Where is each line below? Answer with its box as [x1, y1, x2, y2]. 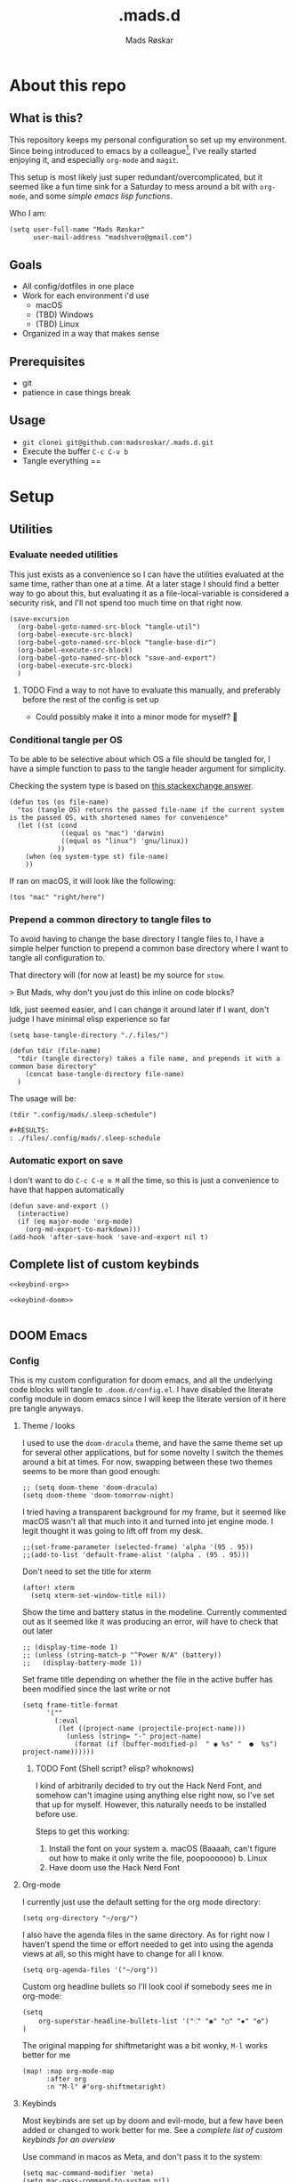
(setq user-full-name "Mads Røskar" [9, 225, 145, 234]
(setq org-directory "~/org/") [21, 1914, 139, 1923]
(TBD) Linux [35, 319, 80, 329]
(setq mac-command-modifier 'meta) [21, 2169, 155, 2178]
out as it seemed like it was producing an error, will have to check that [21, 1617, 278, 1627]
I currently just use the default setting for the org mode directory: [21, 1897, 261, 1908]
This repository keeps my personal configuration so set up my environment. [9, 134, 287, 145]
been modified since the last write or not [21, 1683, 171, 1694]
